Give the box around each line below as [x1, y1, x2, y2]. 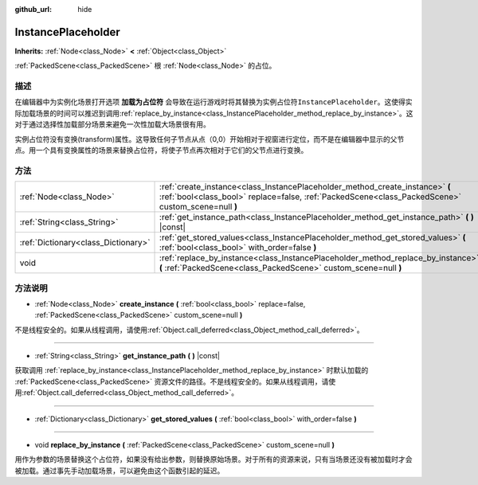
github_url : [14, 5, 52, 14]
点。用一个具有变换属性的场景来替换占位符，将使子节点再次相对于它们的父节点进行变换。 [14, 146, 308, 154]
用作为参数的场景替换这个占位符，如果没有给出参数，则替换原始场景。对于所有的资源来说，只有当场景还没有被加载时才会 [14, 455, 413, 464]
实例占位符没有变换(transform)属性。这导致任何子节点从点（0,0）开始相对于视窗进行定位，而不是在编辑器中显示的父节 [14, 134, 405, 143]
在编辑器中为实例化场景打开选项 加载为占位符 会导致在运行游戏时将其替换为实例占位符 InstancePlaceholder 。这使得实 [14, 97, 413, 107]
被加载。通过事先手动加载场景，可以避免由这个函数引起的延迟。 [14, 466, 225, 475]
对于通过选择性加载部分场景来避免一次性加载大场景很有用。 [14, 119, 210, 129]
